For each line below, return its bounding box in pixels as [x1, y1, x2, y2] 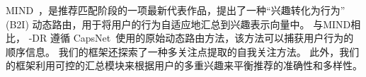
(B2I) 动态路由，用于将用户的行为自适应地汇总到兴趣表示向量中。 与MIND [6, 16, 351, 31]
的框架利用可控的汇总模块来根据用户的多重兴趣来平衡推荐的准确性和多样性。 [6, 58, 362, 73]
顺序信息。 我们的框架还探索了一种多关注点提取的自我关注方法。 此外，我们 [6, 44, 360, 59]
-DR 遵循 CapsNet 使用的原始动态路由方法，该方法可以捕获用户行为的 [28, 30, 354, 45]
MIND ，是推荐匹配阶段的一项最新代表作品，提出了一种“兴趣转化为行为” [6, 3, 345, 17]
